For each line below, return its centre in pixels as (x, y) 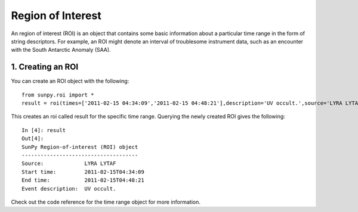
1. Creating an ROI (45, 67)
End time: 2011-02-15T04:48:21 (83, 180)
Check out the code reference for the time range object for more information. (106, 202)
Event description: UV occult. (69, 188)
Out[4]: (33, 139)
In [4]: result (44, 130)
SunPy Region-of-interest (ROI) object (80, 147)
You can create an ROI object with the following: (70, 81)
